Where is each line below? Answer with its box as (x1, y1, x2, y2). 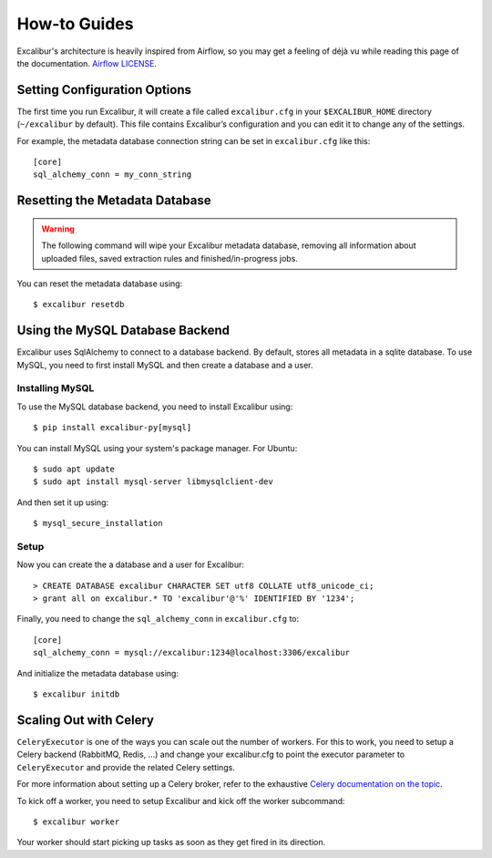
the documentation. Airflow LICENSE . (16, 57, 158, 68)
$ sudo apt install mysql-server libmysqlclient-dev (33, 477, 273, 487)
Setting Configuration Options (16, 82, 191, 98)
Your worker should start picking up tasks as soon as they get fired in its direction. (16, 837, 326, 848)
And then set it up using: (16, 497, 109, 508)
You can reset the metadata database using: (16, 278, 183, 289)
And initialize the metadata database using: (16, 667, 179, 678)
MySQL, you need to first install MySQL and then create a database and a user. (16, 359, 313, 370)
